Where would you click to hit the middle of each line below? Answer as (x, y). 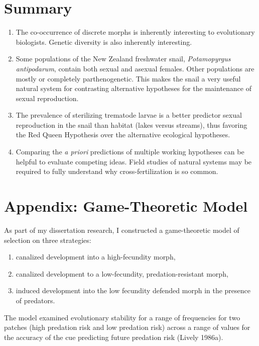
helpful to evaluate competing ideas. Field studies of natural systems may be (134, 161)
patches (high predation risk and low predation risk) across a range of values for (127, 327)
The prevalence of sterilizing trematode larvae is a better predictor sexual (129, 115)
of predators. (35, 300)
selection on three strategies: (48, 240)
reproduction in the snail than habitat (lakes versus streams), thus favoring (132, 124)
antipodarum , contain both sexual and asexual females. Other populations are (135, 68)
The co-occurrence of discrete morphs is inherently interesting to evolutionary (135, 32)
